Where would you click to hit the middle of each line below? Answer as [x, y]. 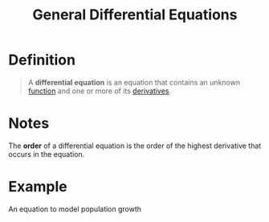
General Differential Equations [135, 15]
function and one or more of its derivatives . [99, 91]
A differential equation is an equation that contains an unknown [134, 82]
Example [38, 187]
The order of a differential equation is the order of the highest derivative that [135, 146]
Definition [42, 60]
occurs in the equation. [47, 154]
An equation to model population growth [75, 209]
